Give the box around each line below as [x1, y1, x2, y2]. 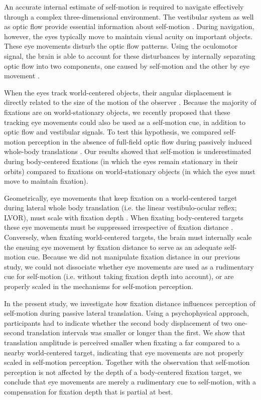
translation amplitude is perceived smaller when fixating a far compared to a [4, 337, 240, 347]
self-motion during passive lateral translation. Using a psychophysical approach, [4, 308, 249, 318]
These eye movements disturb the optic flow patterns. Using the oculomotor [4, 41, 238, 51]
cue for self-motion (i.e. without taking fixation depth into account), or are [4, 271, 234, 282]
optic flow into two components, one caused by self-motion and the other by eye [4, 60, 250, 71]
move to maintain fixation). [4, 176, 88, 186]
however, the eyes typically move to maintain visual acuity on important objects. [4, 31, 252, 41]
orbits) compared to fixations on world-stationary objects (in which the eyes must [4, 166, 255, 176]
